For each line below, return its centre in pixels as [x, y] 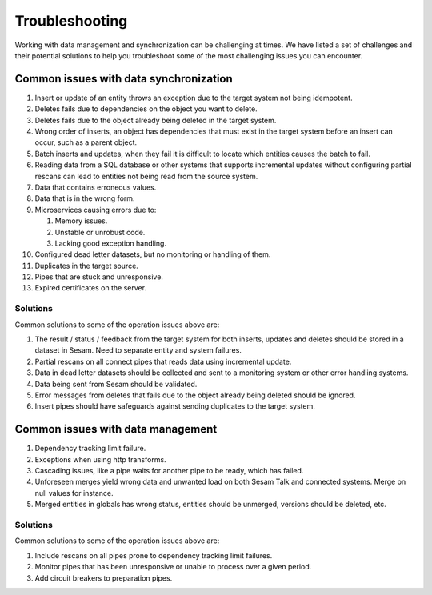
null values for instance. [74, 493]
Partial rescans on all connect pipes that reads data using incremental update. [163, 361]
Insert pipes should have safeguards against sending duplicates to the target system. [175, 406]
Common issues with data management [116, 429]
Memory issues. [81, 221]
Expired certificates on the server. [91, 288]
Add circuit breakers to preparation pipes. [104, 578]
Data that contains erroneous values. [96, 187]
